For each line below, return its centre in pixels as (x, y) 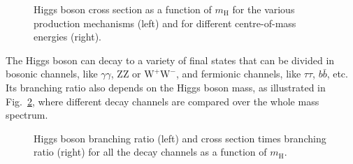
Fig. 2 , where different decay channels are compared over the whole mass (163, 101)
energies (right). (67, 37)
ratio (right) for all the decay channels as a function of (150, 152)
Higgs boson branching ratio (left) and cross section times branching (180, 138)
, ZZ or (126, 74)
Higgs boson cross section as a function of (123, 9)
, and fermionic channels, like (238, 74)
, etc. (337, 74)
